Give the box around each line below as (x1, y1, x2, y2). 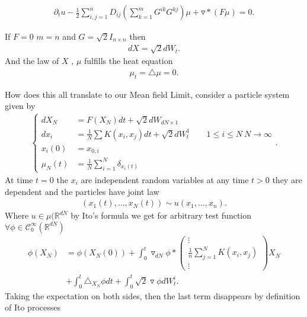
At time (5, 173, 33, 185)
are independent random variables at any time (81, 173, 249, 185)
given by (5, 100, 36, 112)
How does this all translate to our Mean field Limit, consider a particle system (5, 88, 290, 100)
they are (272, 173, 302, 185)
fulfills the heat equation (84, 55, 173, 67)
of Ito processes (5, 301, 60, 313)
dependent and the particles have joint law (5, 185, 159, 197)
